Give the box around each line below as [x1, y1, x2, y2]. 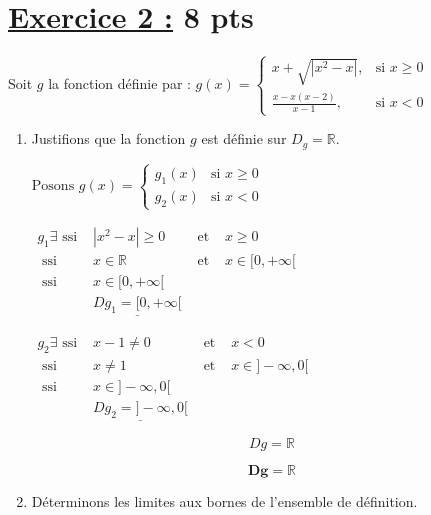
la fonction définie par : [48, 72, 191, 93]
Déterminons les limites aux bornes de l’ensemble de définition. [31, 491, 418, 512]
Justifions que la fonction [31, 128, 186, 149]
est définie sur [201, 128, 287, 149]
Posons [31, 179, 75, 194]
